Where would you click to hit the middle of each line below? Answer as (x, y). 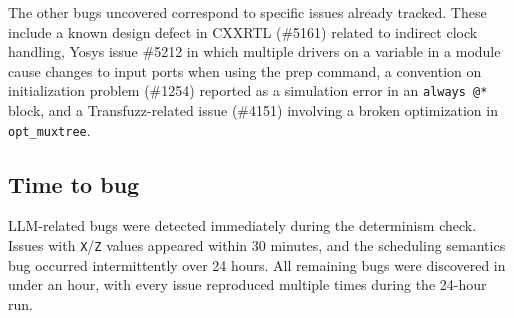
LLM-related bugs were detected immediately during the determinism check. (242, 225)
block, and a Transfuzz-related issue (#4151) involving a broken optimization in (253, 110)
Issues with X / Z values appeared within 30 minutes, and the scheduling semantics (257, 245)
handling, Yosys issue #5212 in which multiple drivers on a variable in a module (254, 51)
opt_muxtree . (49, 129)
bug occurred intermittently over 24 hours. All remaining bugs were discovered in (257, 264)
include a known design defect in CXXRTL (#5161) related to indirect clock (243, 31)
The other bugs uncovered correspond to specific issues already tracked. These (247, 12)
